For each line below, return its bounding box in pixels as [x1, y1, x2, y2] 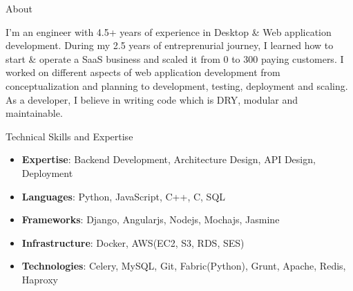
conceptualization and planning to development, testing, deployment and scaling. [6, 78, 348, 93]
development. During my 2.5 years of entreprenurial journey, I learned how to [6, 38, 334, 53]
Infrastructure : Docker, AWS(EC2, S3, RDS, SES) [21, 235, 245, 250]
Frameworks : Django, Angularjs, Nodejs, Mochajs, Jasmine [21, 212, 280, 227]
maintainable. [6, 106, 63, 120]
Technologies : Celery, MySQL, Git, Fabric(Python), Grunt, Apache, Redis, [21, 259, 346, 273]
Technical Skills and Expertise [6, 129, 133, 143]
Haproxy [21, 272, 58, 286]
